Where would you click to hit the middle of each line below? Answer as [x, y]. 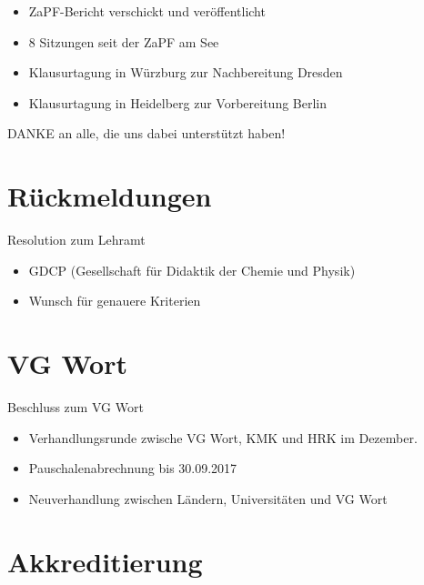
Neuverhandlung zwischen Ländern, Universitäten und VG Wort [208, 498]
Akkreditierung [105, 561]
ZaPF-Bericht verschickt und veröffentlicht [147, 11]
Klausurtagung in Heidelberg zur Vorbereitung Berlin [178, 102]
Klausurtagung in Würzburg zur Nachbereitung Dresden [186, 72]
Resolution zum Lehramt [76, 240]
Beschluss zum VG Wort [76, 407]
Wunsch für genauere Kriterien [115, 301]
